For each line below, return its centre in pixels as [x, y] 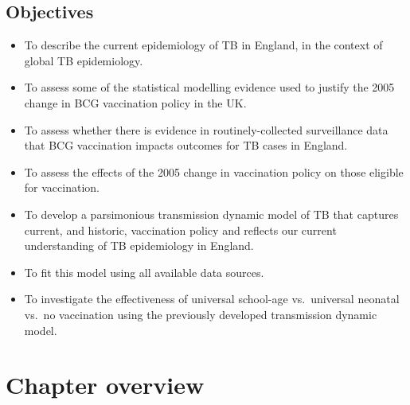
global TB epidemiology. [84, 60]
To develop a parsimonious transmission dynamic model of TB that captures [211, 214]
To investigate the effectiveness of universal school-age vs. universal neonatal [212, 299]
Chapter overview [105, 385]
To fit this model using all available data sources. [144, 272]
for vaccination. [62, 187]
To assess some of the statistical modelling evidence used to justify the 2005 [209, 87]
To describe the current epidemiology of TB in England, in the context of [203, 45]
